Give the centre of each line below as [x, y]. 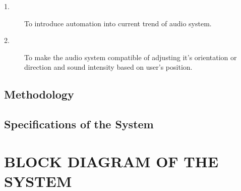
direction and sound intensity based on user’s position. [108, 67]
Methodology [39, 94]
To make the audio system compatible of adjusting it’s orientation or [131, 57]
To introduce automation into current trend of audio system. [118, 23]
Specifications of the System [79, 124]
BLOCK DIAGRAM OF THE [111, 161]
